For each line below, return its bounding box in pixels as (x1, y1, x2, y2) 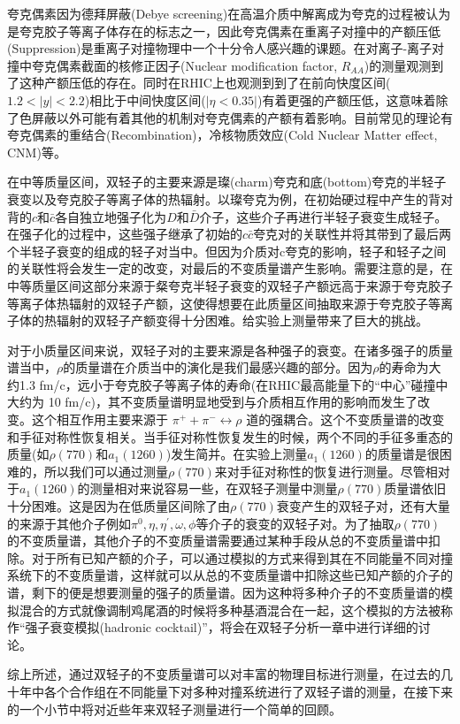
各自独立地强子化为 (55, 207, 167, 225)
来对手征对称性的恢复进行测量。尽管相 (214, 461, 438, 480)
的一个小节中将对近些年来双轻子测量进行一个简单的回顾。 (7, 699, 341, 718)
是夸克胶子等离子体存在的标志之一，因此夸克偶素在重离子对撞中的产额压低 (7, 21, 441, 40)
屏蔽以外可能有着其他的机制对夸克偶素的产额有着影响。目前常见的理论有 (31, 108, 453, 126)
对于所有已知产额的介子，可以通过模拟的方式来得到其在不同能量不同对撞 (31, 548, 453, 567)
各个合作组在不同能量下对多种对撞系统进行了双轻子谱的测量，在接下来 (43, 682, 453, 700)
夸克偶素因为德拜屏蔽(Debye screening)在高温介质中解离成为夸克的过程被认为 (7, 4, 451, 22)
